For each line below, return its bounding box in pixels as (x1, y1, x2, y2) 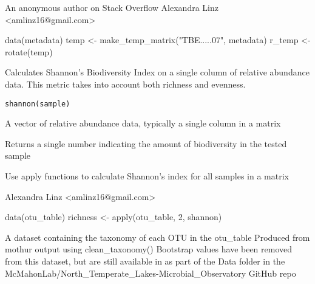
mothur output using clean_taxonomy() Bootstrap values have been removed (5, 243, 293, 255)
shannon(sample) (5, 99, 70, 108)
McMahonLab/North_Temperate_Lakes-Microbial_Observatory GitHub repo (5, 266, 296, 279)
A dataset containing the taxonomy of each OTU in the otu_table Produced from (5, 230, 310, 243)
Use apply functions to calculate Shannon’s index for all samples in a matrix (5, 170, 289, 182)
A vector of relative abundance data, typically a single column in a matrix (5, 117, 281, 130)
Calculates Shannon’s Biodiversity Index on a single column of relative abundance (5, 66, 310, 78)
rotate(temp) (5, 45, 53, 58)
